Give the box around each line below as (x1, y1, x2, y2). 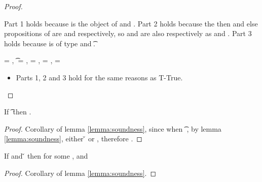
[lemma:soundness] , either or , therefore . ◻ (4, 133, 142, 144)
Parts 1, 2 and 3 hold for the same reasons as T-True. (16, 72, 183, 82)
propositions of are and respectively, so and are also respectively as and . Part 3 (4, 28, 252, 39)
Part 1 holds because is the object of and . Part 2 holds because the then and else (4, 18, 258, 28)
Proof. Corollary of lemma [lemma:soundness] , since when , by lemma (4, 123, 221, 134)
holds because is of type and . (4, 38, 95, 48)
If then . (4, 106, 31, 117)
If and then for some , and (4, 150, 88, 161)
